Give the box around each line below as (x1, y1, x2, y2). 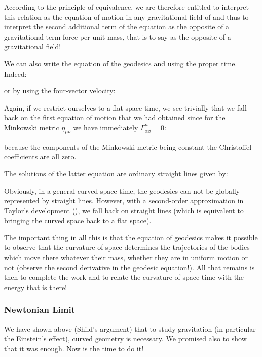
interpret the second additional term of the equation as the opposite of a (4, 21, 230, 32)
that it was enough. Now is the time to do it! (4, 343, 144, 353)
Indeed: (4, 68, 27, 79)
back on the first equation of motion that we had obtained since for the (4, 112, 226, 123)
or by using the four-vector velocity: (4, 85, 116, 96)
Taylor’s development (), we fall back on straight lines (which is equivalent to (4, 205, 244, 216)
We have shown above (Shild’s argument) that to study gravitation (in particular (4, 323, 256, 334)
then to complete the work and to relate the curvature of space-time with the (4, 272, 244, 282)
